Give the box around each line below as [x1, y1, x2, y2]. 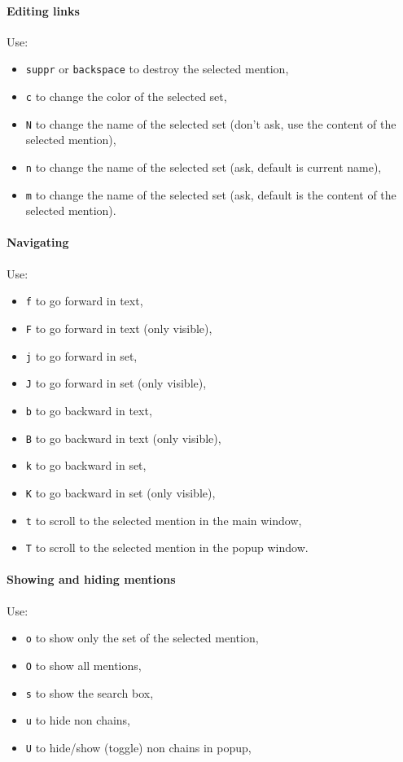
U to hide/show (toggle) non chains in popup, [25, 738, 252, 755]
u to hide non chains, [25, 712, 130, 729]
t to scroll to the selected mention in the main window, [25, 511, 302, 528]
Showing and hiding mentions [7, 571, 176, 588]
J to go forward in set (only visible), [25, 374, 207, 392]
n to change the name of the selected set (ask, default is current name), [25, 158, 382, 175]
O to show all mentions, [25, 656, 142, 673]
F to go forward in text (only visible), [25, 319, 212, 336]
